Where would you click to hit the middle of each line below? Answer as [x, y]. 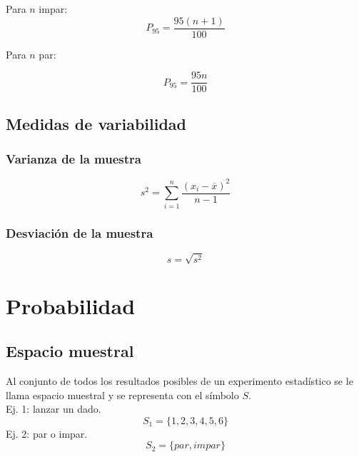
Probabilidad [71, 305]
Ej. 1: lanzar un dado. [54, 409]
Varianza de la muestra [74, 159]
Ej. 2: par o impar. [47, 433]
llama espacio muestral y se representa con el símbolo [122, 395]
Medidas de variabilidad [96, 123]
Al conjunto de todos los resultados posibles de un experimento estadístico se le [179, 380]
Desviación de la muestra [80, 232]
